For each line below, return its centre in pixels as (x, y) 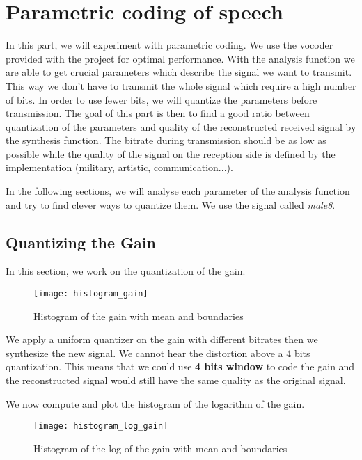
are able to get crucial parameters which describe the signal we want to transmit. (179, 72)
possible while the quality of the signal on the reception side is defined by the (171, 153)
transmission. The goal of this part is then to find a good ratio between (158, 113)
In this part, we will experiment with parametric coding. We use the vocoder (170, 45)
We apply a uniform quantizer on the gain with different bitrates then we (162, 339)
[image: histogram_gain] (91, 294)
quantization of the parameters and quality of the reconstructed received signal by (181, 126)
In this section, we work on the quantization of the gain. (126, 271)
